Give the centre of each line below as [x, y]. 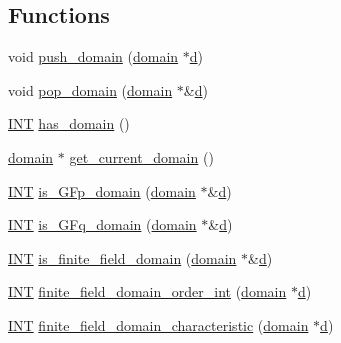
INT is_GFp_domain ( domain [102, 190]
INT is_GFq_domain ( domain [102, 224]
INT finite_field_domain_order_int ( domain [147, 291]
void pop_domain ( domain [90, 89]
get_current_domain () [141, 156]
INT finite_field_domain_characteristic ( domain [158, 324]
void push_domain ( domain [93, 56]
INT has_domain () [69, 123]
